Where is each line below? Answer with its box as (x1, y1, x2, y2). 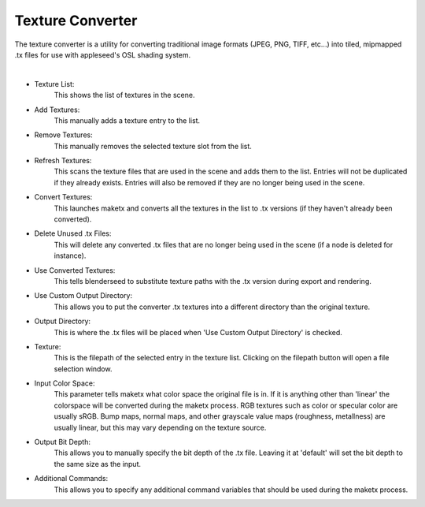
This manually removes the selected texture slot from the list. (54, 141, 252, 151)
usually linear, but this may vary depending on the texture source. (54, 423, 267, 432)
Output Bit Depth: (34, 438, 91, 447)
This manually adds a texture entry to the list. (54, 115, 201, 125)
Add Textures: (34, 105, 80, 114)
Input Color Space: (34, 378, 95, 388)
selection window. (54, 363, 113, 374)
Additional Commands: (34, 474, 109, 483)
